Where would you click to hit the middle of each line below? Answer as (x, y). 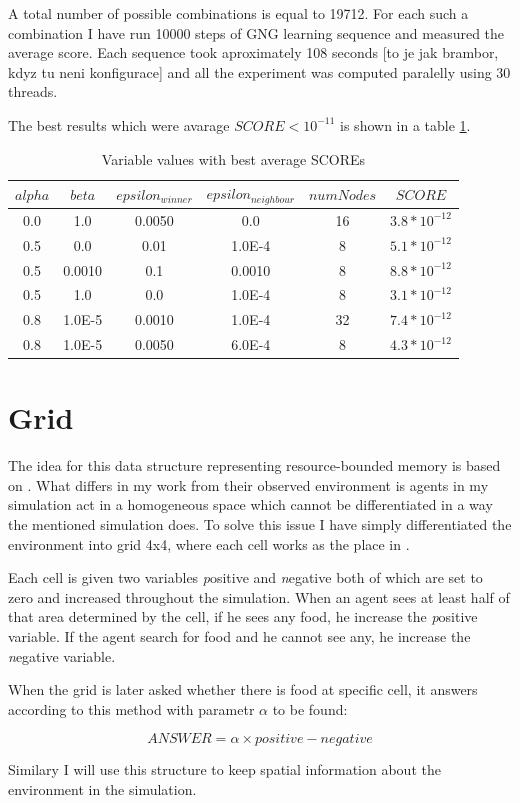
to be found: (310, 708)
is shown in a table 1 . (405, 124)
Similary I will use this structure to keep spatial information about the (224, 769)
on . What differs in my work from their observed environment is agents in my (248, 484)
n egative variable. (62, 655)
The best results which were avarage (119, 124)
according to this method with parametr (131, 708)
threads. (33, 91)
